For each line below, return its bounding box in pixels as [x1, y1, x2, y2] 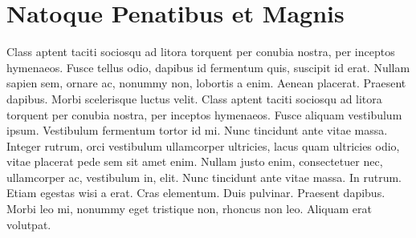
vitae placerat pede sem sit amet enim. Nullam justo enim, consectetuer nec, [6, 153, 383, 170]
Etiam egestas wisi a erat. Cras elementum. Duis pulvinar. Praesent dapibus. [6, 184, 385, 201]
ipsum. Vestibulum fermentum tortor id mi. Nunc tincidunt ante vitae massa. [6, 122, 388, 139]
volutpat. [6, 216, 51, 232]
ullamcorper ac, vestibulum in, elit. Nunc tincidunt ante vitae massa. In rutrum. [6, 168, 402, 185]
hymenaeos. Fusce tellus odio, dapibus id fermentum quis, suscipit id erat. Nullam [6, 58, 410, 75]
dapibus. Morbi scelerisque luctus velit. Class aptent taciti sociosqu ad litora [6, 90, 382, 107]
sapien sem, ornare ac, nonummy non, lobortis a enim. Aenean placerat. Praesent [6, 75, 406, 91]
